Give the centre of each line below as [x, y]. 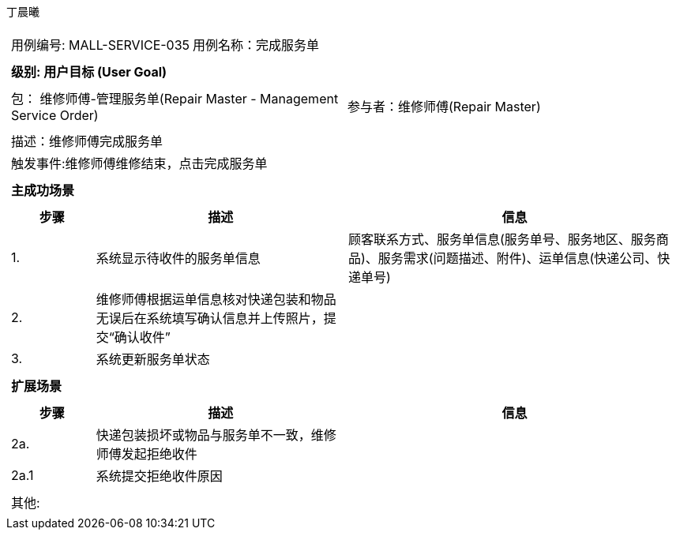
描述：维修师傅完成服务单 [87, 141]
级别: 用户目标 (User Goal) [89, 72]
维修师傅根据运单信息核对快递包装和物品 [216, 299]
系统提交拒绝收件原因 [159, 476]
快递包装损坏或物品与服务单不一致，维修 [216, 435]
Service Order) [55, 115]
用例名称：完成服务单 [256, 45]
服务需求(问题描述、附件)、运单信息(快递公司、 [518, 258]
